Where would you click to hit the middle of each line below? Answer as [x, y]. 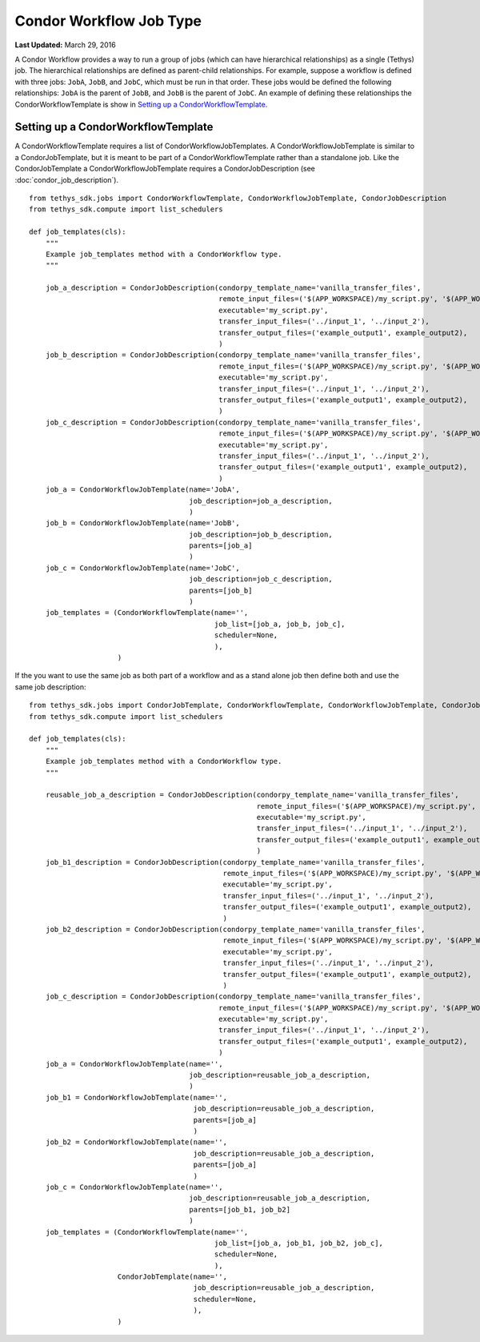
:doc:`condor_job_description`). [67, 179]
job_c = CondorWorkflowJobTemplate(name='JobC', [142, 568]
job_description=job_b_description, [261, 534]
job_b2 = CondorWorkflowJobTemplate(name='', [136, 1142]
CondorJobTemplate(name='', [172, 1277]
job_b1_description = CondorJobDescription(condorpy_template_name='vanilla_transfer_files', [235, 862]
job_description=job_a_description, [261, 501]
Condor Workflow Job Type [108, 21]
